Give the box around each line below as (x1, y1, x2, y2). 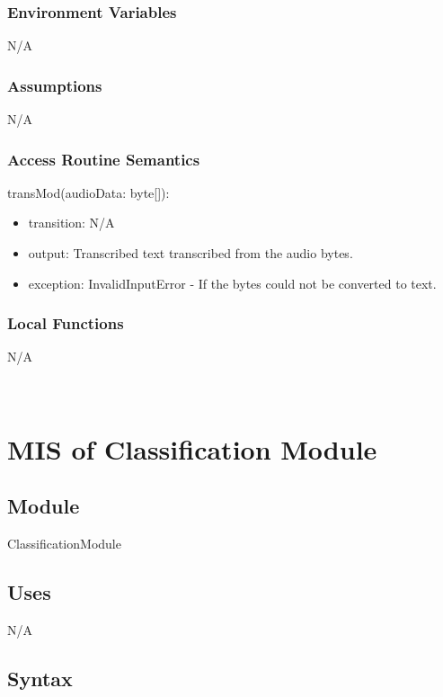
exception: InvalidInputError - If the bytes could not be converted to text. (28, 273, 437, 292)
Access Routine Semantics (7, 147, 200, 170)
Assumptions (7, 74, 102, 96)
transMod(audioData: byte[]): (7, 183, 170, 201)
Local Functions (7, 312, 124, 335)
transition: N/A (28, 213, 115, 232)
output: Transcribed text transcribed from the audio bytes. (28, 244, 353, 263)
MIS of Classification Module (7, 430, 377, 467)
